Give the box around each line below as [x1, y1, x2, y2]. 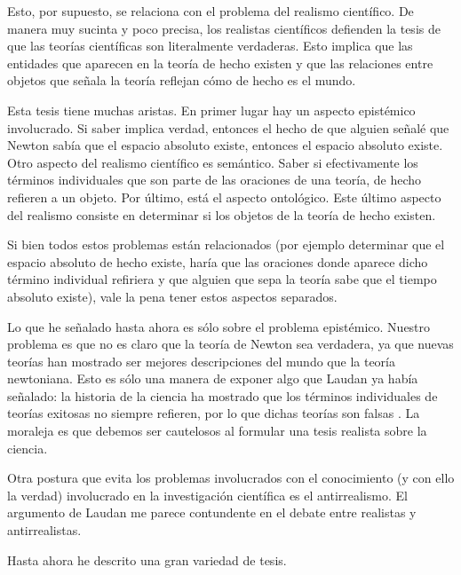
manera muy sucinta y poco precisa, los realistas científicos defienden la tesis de [7, 19, 441, 37]
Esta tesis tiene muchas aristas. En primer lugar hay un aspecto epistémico [7, 100, 416, 119]
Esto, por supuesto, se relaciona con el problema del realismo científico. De [7, 2, 414, 20]
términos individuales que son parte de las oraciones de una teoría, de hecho [7, 170, 422, 189]
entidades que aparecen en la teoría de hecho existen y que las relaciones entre [7, 53, 433, 72]
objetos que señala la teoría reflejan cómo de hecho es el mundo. [7, 71, 356, 90]
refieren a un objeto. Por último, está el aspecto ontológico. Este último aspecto [7, 187, 441, 206]
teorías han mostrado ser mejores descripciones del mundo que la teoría [7, 351, 395, 370]
